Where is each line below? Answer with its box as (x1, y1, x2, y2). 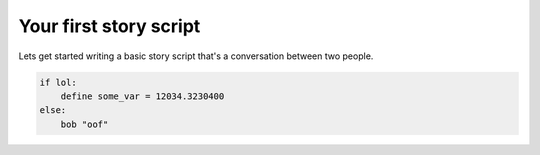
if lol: (39, 76, 77, 88)
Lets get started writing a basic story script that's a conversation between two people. (18, 50, 374, 62)
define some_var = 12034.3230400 (60, 90, 225, 102)
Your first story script (18, 15, 201, 37)
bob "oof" (60, 118, 109, 130)
